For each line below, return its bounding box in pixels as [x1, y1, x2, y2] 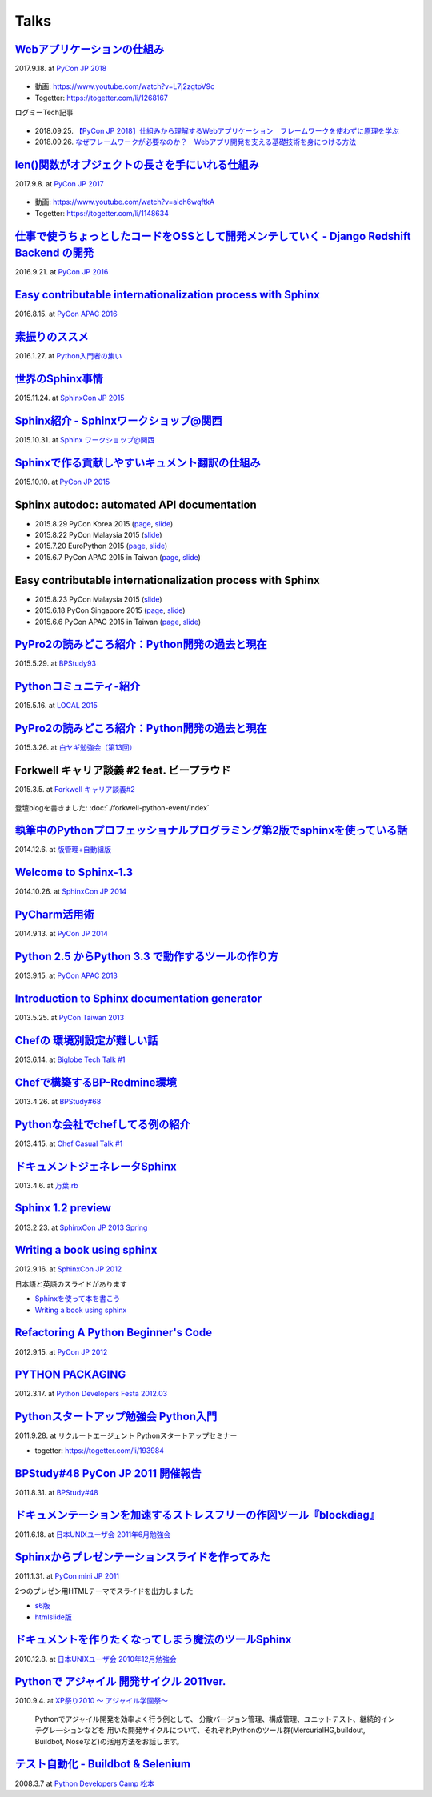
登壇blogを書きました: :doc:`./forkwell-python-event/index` [14, 802, 210, 812]
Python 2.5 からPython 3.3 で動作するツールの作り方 [14, 950, 279, 963]
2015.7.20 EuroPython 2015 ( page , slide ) [34, 541, 168, 551]
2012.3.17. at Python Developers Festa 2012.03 [14, 1389, 168, 1399]
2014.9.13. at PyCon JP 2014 [14, 929, 108, 939]
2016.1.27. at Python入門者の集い [14, 351, 122, 361]
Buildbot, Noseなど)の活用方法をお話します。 [34, 1736, 184, 1746]
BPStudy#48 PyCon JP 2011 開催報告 [14, 1467, 202, 1480]
